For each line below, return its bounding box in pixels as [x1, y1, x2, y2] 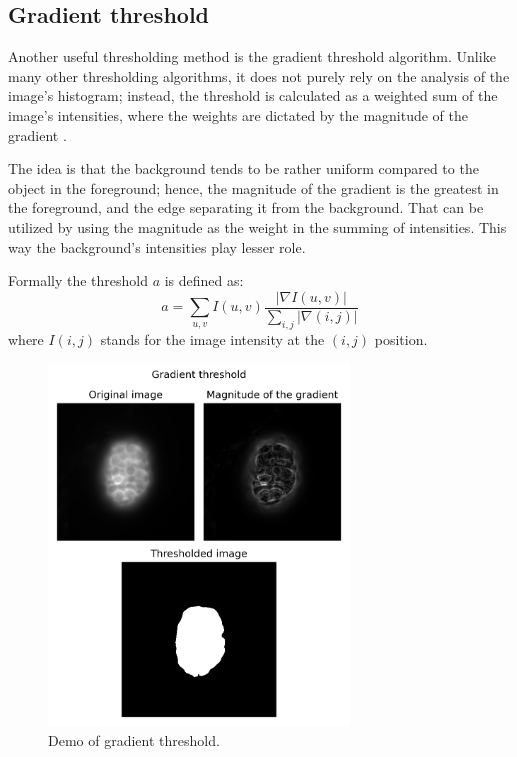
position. [374, 328, 428, 349]
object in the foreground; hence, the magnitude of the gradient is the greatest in [8, 177, 499, 198]
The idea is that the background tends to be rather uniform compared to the [8, 158, 479, 179]
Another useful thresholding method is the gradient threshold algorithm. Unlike [8, 46, 496, 67]
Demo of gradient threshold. [48, 729, 220, 750]
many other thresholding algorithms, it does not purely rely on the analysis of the [8, 65, 510, 86]
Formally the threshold [8, 270, 148, 291]
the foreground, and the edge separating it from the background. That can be [8, 197, 484, 218]
